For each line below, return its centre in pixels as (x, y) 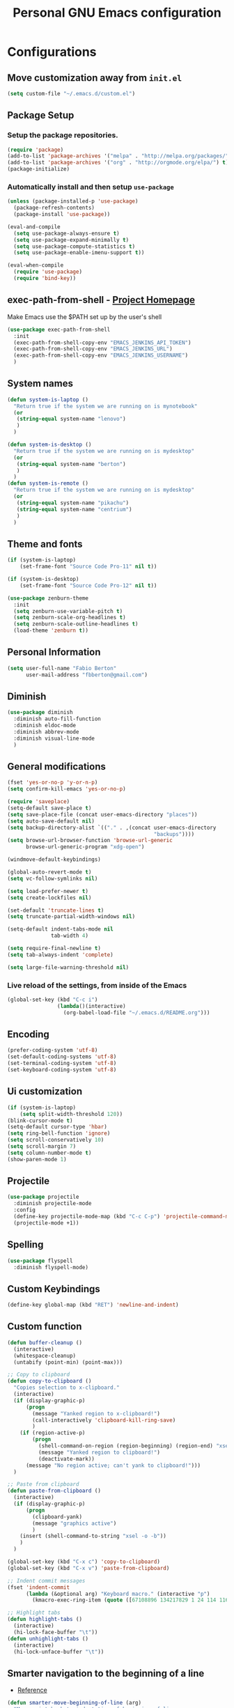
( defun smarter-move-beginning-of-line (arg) (74, 1703)
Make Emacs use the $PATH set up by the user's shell (85, 317)
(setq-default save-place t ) (49, 808)
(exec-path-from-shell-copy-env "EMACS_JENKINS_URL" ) (93, 349)
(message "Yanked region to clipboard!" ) (99, 1452)
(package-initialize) (39, 169)
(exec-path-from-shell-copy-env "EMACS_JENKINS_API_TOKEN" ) (102, 343)
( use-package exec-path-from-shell (59, 329)
